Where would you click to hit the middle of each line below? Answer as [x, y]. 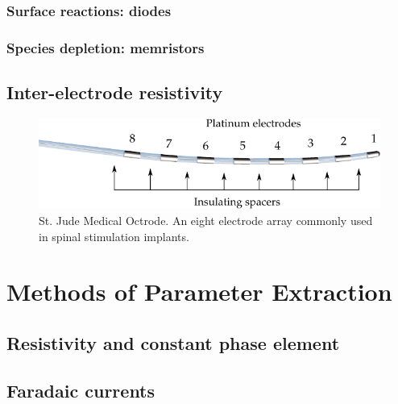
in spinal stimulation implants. [114, 236]
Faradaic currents [81, 390]
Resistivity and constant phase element [173, 342]
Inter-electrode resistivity [115, 92]
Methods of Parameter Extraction [199, 292]
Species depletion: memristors [106, 47]
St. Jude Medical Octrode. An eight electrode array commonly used [206, 220]
